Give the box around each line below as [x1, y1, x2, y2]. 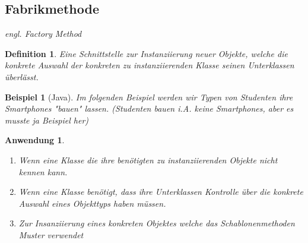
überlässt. [5, 70, 39, 83]
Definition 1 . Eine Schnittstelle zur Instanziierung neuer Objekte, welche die [5, 47, 288, 59]
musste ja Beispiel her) [5, 113, 89, 126]
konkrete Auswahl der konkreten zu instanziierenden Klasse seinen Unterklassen [5, 59, 294, 71]
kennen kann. [18, 165, 68, 178]
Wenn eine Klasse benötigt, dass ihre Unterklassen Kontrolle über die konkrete [18, 185, 303, 198]
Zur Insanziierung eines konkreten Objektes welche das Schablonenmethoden [18, 217, 295, 229]
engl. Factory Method [5, 27, 82, 40]
